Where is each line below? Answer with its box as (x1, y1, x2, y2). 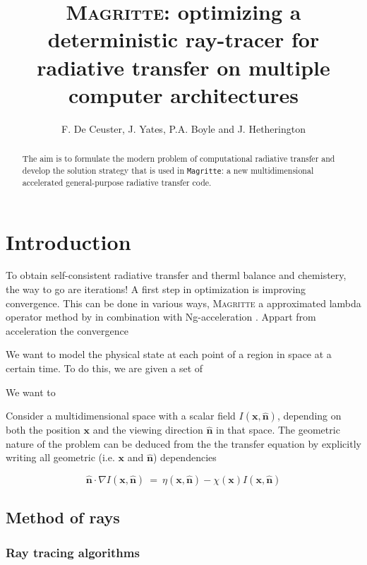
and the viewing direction (92, 422, 203, 437)
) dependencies (152, 450, 217, 465)
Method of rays (6, 506, 120, 528)
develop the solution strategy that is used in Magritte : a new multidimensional (22, 164, 314, 176)
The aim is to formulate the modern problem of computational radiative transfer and (22, 153, 335, 165)
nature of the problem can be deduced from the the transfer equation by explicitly (6, 436, 361, 451)
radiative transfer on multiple (37, 52, 330, 81)
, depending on (277, 408, 342, 423)
